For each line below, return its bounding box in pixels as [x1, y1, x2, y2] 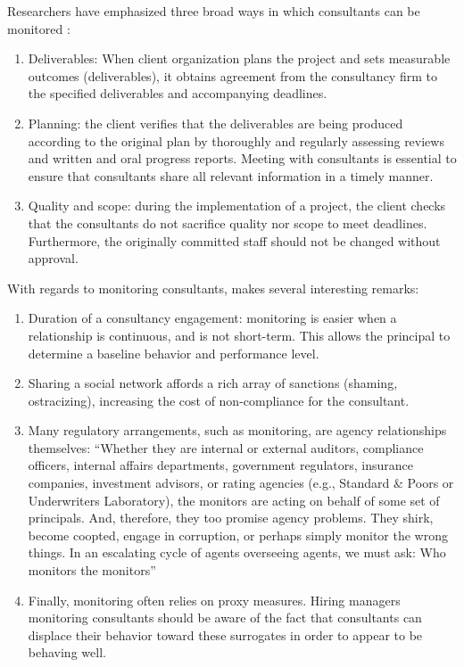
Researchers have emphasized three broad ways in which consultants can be [7, 2, 420, 20]
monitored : [7, 19, 70, 37]
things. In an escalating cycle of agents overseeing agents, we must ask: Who [28, 543, 446, 562]
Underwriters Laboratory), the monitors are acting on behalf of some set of [28, 490, 440, 509]
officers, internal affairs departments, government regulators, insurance [28, 456, 413, 474]
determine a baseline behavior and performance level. [28, 343, 319, 362]
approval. [28, 249, 79, 268]
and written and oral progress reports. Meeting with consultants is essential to [28, 149, 457, 168]
